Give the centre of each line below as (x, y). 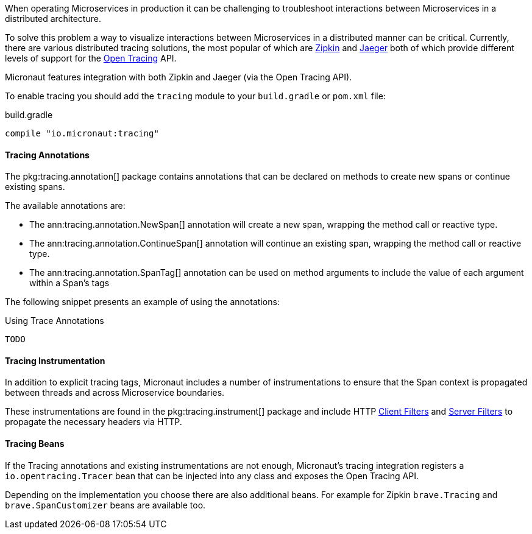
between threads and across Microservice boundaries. (115, 393)
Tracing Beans (35, 444)
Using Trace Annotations (55, 321)
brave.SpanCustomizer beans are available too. (105, 505)
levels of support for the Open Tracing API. (91, 58)
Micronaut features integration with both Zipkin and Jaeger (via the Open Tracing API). (179, 77)
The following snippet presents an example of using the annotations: (142, 302)
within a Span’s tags (69, 283)
